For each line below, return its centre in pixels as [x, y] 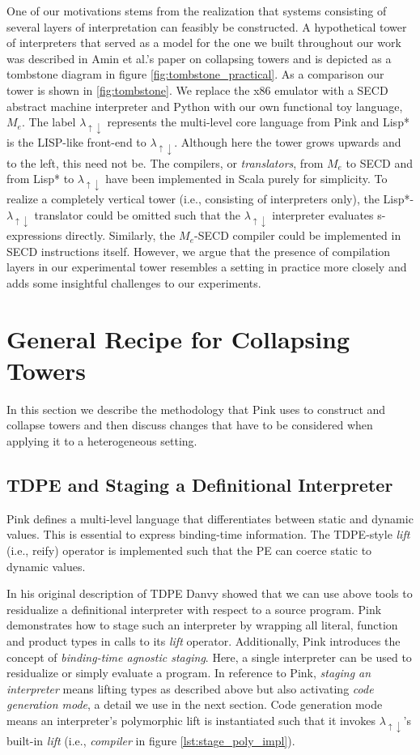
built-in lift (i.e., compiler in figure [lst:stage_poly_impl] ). [151, 741]
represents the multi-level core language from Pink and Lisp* [258, 122]
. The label [49, 122]
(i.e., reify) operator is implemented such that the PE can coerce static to [189, 550]
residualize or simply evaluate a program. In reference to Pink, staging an [189, 673]
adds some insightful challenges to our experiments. [134, 282]
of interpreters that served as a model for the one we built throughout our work [204, 43]
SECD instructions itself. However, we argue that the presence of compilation [199, 251]
